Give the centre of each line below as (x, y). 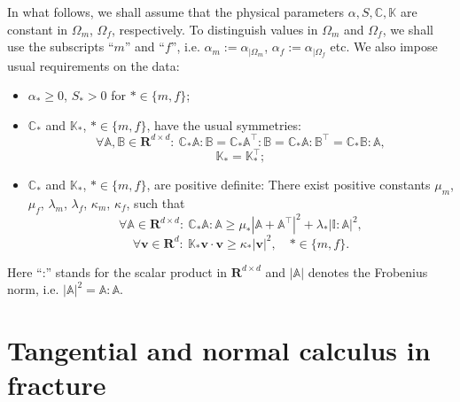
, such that (156, 202)
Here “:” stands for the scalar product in (117, 271)
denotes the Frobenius (368, 271)
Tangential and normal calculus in (219, 350)
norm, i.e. (33, 289)
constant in (38, 29)
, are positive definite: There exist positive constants (288, 185)
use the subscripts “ (61, 46)
